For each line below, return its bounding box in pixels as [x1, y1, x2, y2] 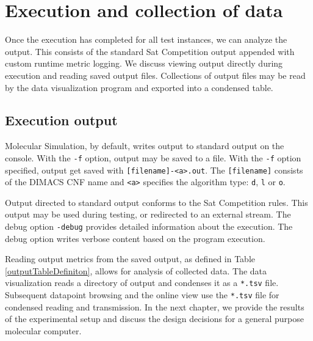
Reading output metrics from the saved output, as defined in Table [5, 252, 256, 265]
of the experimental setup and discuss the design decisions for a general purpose [5, 312, 304, 325]
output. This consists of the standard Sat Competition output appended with [5, 45, 295, 57]
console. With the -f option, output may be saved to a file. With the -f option [5, 151, 301, 164]
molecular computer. [5, 324, 82, 337]
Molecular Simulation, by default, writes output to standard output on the [5, 139, 284, 152]
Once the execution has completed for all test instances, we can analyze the [5, 33, 287, 46]
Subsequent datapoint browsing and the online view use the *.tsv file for [5, 288, 279, 301]
